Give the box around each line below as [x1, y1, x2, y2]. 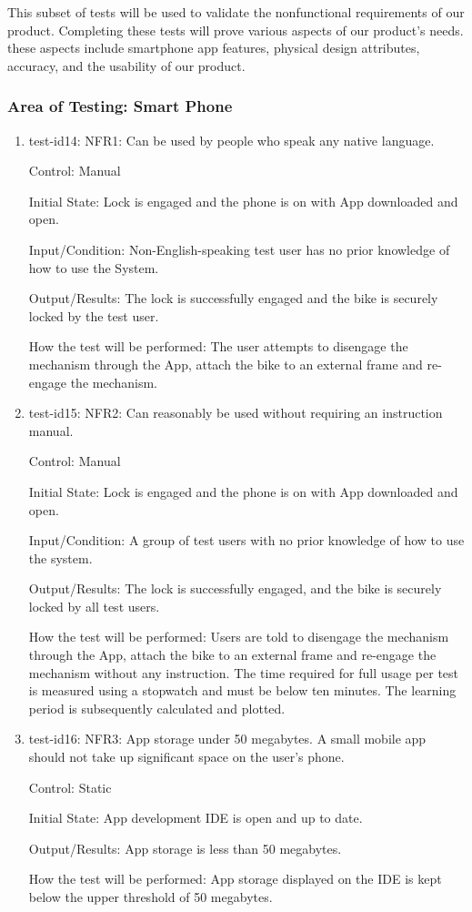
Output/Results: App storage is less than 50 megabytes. [28, 838, 342, 857]
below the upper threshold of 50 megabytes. [28, 887, 273, 906]
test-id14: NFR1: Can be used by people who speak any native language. [28, 130, 435, 149]
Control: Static [28, 777, 112, 796]
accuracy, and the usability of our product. [7, 56, 246, 75]
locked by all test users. [28, 596, 160, 615]
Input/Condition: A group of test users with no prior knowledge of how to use [28, 531, 465, 550]
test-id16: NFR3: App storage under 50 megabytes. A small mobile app [28, 729, 427, 748]
